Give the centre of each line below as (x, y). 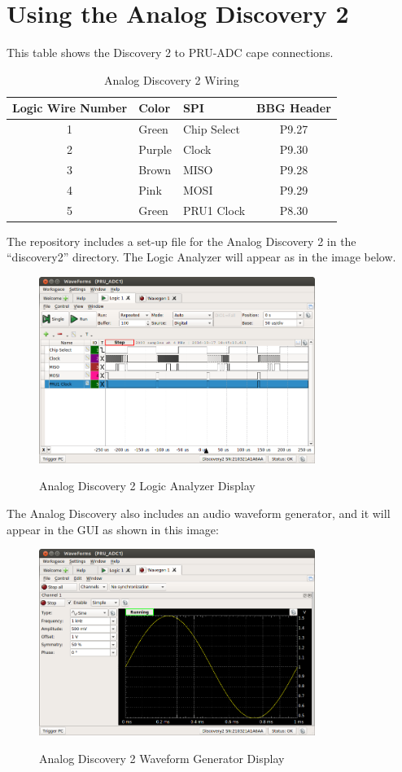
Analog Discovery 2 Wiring (172, 79)
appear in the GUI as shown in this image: (113, 529)
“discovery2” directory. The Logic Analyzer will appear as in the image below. (201, 257)
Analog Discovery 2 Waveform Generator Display (162, 758)
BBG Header (294, 108)
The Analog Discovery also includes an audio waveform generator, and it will (199, 513)
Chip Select (211, 129)
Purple (155, 149)
